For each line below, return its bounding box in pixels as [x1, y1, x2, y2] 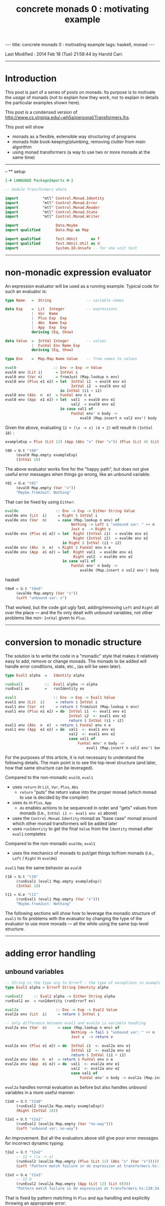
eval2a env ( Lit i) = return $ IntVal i [5, 1012, 100, 1017]
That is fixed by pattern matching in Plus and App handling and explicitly [5, 1195, 150, 1201]
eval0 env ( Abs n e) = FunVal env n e [5, 392, 91, 398]
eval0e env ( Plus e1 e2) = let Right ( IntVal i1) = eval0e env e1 [5, 531, 148, 537]
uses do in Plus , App [12, 799, 52, 805]
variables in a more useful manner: [5, 1089, 75, 1095]
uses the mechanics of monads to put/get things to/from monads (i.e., [12, 850, 154, 856]
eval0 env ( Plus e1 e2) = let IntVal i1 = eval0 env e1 [5, 379, 126, 384]
